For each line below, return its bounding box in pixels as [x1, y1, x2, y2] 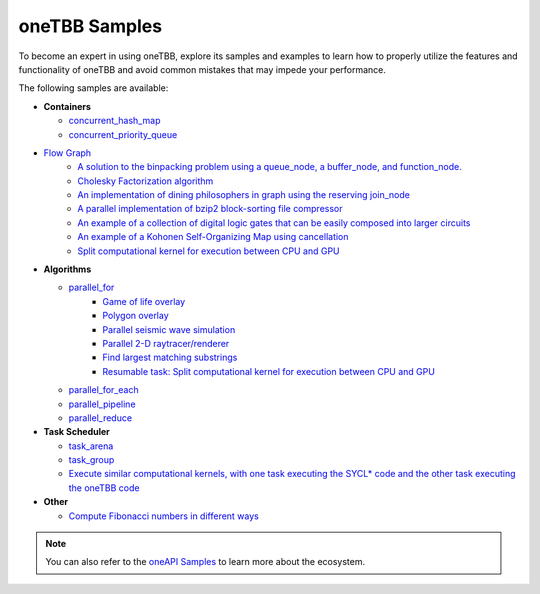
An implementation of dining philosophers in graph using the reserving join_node [77, 189, 410, 201]
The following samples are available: [18, 82, 169, 94]
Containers [43, 100, 92, 112]
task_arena [68, 440, 114, 452]
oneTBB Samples [18, 15, 163, 37]
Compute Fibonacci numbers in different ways [68, 510, 259, 522]
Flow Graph [43, 146, 92, 159]
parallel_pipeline [68, 398, 136, 410]
